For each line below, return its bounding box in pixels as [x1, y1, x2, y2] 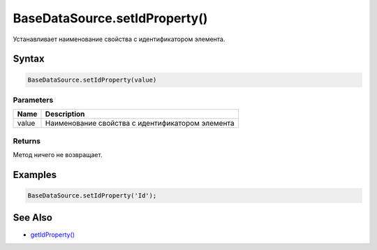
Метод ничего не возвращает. [13, 151, 103, 159]
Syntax [13, 53, 45, 65]
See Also [13, 212, 52, 223]
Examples [13, 168, 57, 181]
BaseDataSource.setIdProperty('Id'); [27, 192, 157, 200]
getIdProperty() [30, 230, 75, 239]
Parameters [13, 95, 54, 105]
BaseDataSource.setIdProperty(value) [27, 75, 157, 84]
